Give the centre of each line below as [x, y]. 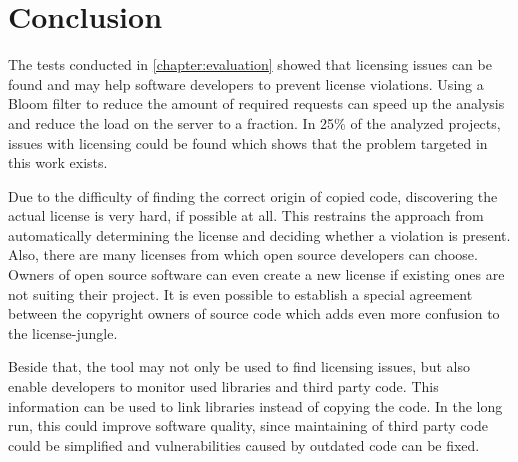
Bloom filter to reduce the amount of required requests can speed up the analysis [256, 103]
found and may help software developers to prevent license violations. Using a [246, 83]
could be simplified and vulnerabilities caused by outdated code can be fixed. [244, 444]
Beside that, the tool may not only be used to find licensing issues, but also [239, 366]
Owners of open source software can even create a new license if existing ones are [256, 274]
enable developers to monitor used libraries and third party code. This [223, 386]
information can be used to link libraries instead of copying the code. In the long [255, 405]
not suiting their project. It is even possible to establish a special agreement [240, 293]
